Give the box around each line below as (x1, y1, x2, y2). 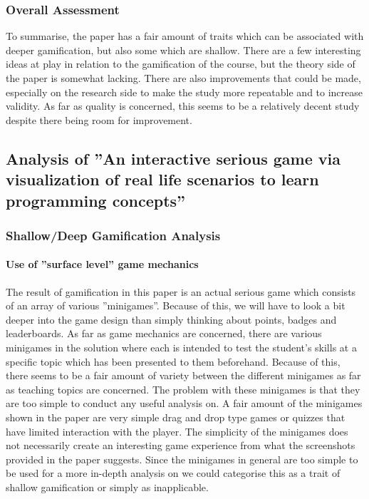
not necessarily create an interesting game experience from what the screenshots (6, 438, 355, 453)
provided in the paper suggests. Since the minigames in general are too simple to (6, 451, 358, 466)
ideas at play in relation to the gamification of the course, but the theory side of (6, 56, 355, 71)
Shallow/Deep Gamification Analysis (6, 226, 221, 244)
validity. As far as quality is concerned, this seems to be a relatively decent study (6, 98, 360, 113)
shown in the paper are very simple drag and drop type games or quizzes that (6, 409, 345, 424)
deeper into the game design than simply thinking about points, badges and (6, 312, 337, 326)
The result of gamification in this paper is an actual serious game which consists (6, 284, 356, 299)
